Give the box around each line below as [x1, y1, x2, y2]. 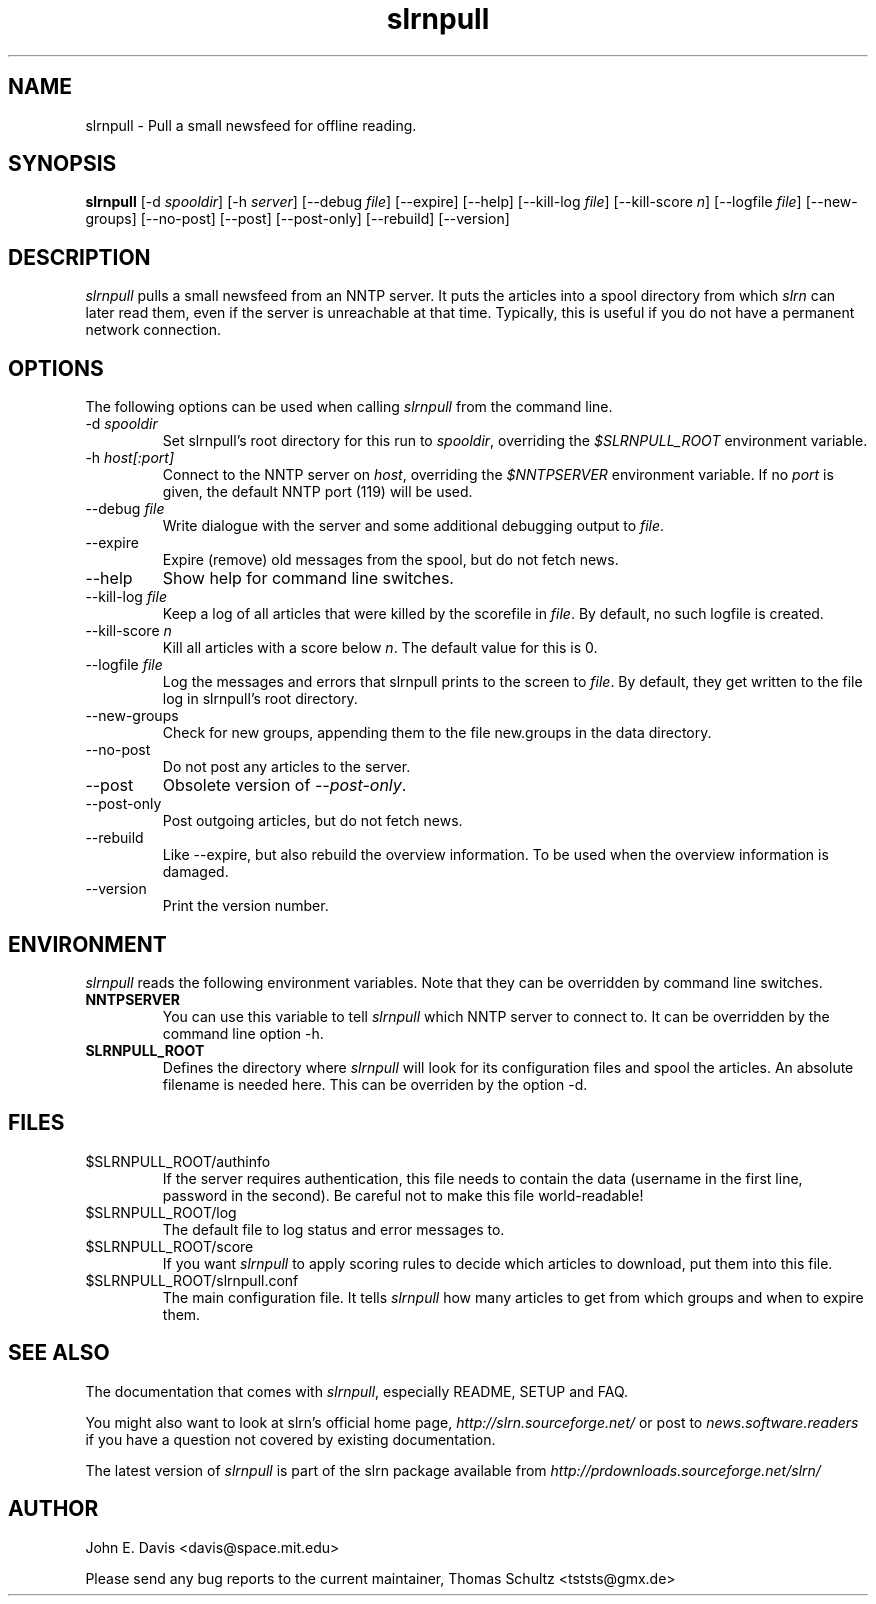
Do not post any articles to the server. [162, 758, 411, 776]
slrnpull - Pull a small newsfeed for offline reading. [85, 116, 417, 134]
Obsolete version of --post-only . [162, 775, 407, 796]
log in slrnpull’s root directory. [162, 690, 358, 708]
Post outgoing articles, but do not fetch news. [162, 812, 463, 830]
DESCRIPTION [8, 244, 151, 270]
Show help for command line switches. [162, 568, 454, 589]
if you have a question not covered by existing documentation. [85, 1430, 496, 1448]
